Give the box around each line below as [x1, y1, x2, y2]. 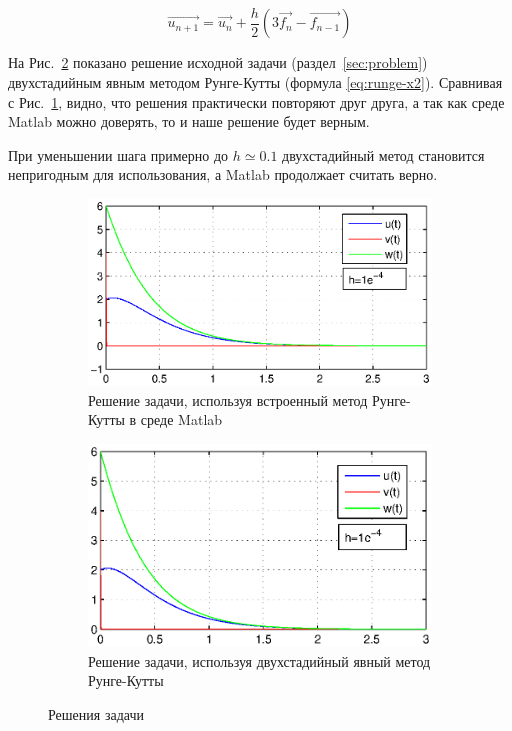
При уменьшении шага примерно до [8, 144, 229, 165]
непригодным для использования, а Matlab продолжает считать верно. [8, 164, 438, 185]
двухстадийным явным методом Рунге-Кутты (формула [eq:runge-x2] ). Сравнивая [8, 72, 503, 93]
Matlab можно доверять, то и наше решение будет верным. [8, 111, 370, 132]
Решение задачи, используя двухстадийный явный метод [88, 650, 431, 671]
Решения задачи [48, 703, 144, 724]
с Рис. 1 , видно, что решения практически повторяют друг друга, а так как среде [8, 91, 505, 112]
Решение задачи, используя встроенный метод [88, 389, 368, 410]
